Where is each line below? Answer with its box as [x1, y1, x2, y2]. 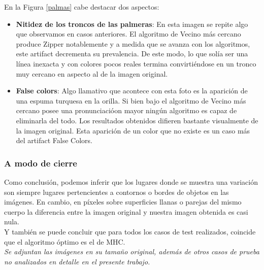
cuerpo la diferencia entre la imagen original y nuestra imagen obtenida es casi [4, 206, 248, 217]
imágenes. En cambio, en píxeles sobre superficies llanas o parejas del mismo [4, 196, 242, 207]
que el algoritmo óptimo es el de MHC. [4, 236, 125, 247]
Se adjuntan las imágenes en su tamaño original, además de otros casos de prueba [4, 246, 259, 257]
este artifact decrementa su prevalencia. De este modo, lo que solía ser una [16, 48, 248, 59]
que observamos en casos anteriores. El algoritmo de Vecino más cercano [16, 28, 241, 39]
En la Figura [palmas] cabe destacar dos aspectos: [4, 2, 159, 12]
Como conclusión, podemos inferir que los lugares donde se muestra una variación [4, 176, 258, 187]
